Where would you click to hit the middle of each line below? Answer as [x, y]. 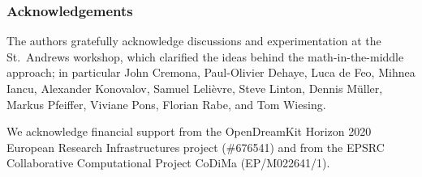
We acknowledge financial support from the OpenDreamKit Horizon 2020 [189, 131]
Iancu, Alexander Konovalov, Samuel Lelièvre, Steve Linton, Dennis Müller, [195, 88]
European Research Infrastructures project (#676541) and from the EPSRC [196, 147]
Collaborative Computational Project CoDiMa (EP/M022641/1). [168, 163]
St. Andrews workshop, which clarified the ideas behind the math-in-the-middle [205, 56]
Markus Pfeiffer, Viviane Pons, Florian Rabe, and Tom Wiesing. [166, 104]
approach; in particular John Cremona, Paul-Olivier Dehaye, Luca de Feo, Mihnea [211, 72]
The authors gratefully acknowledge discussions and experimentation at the [194, 41]
